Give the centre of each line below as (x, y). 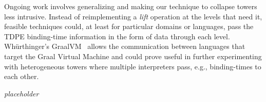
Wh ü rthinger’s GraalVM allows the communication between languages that (125, 46)
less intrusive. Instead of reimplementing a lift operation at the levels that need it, (133, 16)
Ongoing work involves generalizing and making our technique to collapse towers (131, 6)
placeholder (22, 93)
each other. (22, 76)
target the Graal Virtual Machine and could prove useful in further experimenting (133, 56)
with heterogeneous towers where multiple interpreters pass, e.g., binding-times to (133, 66)
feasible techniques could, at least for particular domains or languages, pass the (129, 26)
